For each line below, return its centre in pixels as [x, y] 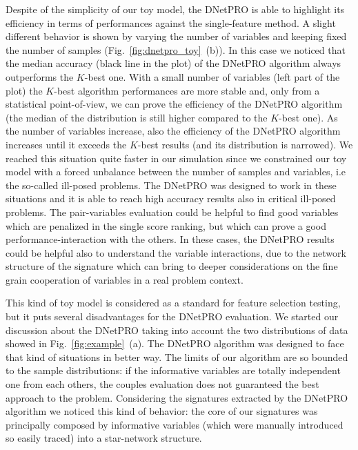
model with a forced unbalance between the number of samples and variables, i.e [176, 172]
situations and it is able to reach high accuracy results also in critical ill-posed [171, 198]
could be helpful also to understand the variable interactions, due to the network [176, 252]
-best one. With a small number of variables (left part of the [212, 76]
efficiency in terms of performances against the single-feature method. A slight [171, 22]
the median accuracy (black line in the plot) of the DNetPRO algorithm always [173, 63]
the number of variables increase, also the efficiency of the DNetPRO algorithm [173, 131]
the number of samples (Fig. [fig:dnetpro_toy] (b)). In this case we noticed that [176, 49]
